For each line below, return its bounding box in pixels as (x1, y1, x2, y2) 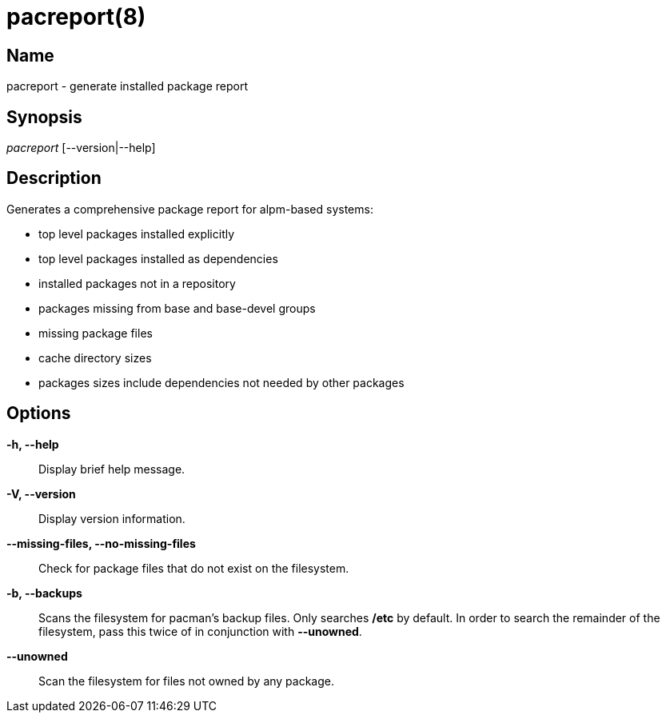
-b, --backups (6, 585, 82, 600)
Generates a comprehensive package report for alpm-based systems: (6, 202, 373, 216)
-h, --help (6, 437, 59, 451)
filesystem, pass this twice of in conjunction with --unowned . (38, 624, 362, 638)
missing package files (38, 326, 153, 340)
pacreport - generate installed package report (6, 79, 249, 94)
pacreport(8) (6, 3, 146, 30)
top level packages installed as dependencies (38, 251, 278, 266)
